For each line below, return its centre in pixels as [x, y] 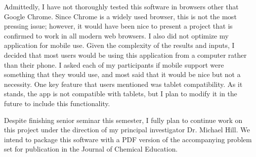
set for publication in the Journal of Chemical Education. [91, 149]
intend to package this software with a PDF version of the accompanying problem [128, 139]
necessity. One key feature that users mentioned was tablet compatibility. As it [123, 84]
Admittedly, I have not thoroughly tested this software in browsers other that [121, 6]
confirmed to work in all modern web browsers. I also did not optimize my [116, 35]
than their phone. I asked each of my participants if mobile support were [114, 64]
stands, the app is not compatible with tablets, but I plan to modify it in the [121, 94]
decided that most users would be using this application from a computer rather [125, 55]
